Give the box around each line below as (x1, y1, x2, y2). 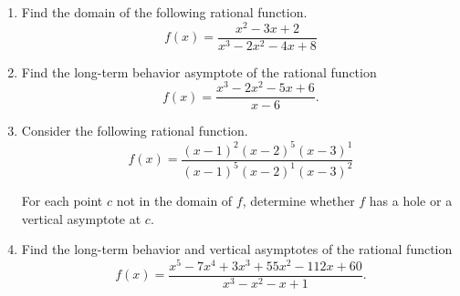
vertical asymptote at (21, 209, 141, 228)
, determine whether (242, 190, 355, 209)
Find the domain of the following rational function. (21, 3, 308, 21)
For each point (21, 190, 103, 209)
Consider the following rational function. (21, 121, 248, 140)
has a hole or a (369, 190, 453, 209)
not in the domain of (116, 190, 233, 209)
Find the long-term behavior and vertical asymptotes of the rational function (21, 240, 453, 259)
